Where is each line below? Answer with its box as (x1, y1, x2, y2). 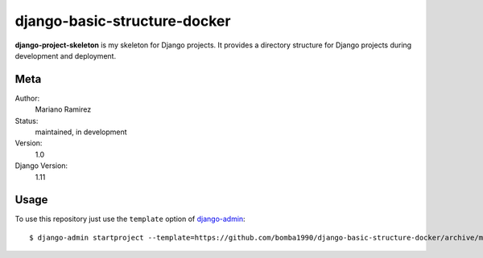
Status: (14, 116, 39, 125)
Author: (14, 93, 40, 103)
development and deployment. (14, 51, 117, 60)
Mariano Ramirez (35, 104, 92, 114)
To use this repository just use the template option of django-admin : (14, 214, 246, 224)
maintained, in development (35, 127, 128, 137)
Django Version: (14, 161, 68, 170)
